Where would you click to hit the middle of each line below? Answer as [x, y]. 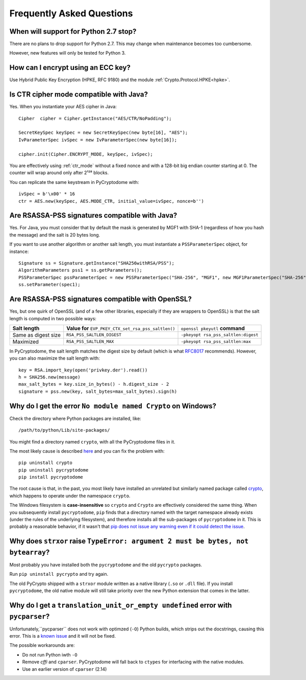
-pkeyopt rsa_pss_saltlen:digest [220, 335]
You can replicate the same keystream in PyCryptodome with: [74, 182]
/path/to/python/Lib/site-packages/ [64, 430]
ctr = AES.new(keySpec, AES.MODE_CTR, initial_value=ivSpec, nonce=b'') [111, 201]
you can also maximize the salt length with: [55, 358]
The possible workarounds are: [42, 645]
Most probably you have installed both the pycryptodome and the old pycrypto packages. [106, 565]
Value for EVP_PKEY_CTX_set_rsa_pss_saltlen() [121, 328]
